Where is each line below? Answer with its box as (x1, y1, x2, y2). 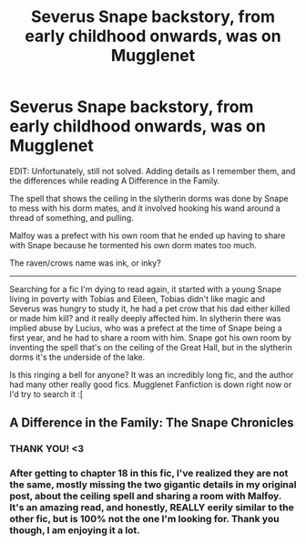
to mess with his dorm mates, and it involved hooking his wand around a (9, 203, 280, 214)
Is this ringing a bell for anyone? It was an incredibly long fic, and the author (9, 369, 294, 380)
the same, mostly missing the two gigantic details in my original (9, 478, 297, 491)
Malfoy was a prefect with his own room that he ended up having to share (9, 230, 286, 241)
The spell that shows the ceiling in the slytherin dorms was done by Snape (9, 193, 289, 204)
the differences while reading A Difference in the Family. (9, 175, 220, 186)
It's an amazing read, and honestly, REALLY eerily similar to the (9, 501, 294, 514)
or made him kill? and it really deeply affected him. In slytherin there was (9, 312, 281, 323)
